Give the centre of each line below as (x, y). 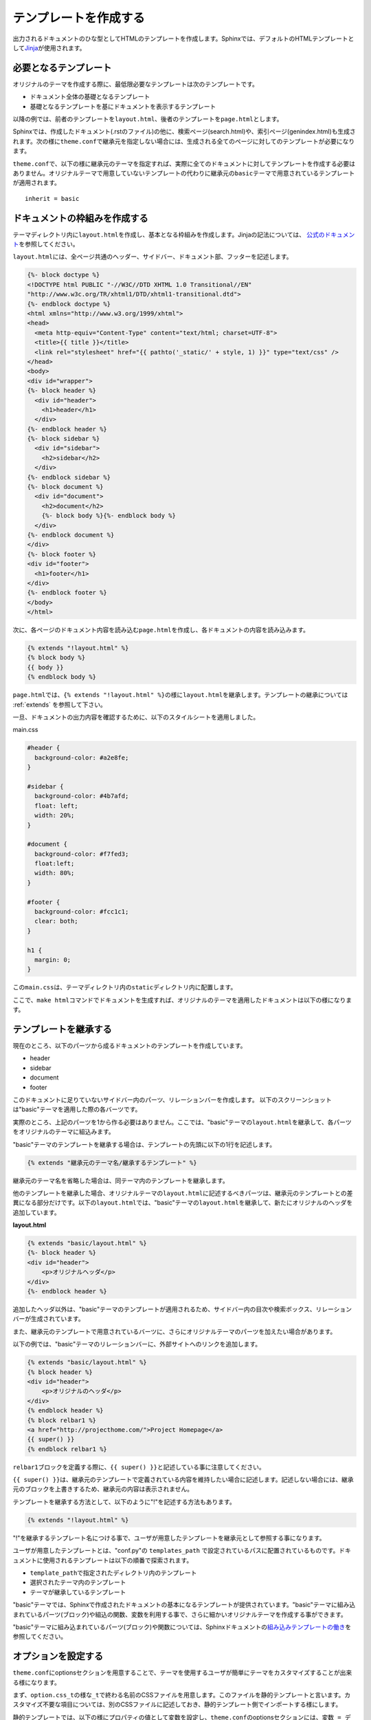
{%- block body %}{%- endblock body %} (109, 516)
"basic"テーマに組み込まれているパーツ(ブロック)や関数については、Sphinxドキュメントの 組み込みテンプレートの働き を (182, 1626)
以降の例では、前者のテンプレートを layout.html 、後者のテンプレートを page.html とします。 (148, 119)
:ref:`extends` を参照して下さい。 (59, 705)
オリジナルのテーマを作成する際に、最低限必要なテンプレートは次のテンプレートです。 (136, 84)
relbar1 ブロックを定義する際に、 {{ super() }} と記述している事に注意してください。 (139, 1467)
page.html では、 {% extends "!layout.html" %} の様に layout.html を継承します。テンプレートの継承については (180, 695)
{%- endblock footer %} (67, 593)
